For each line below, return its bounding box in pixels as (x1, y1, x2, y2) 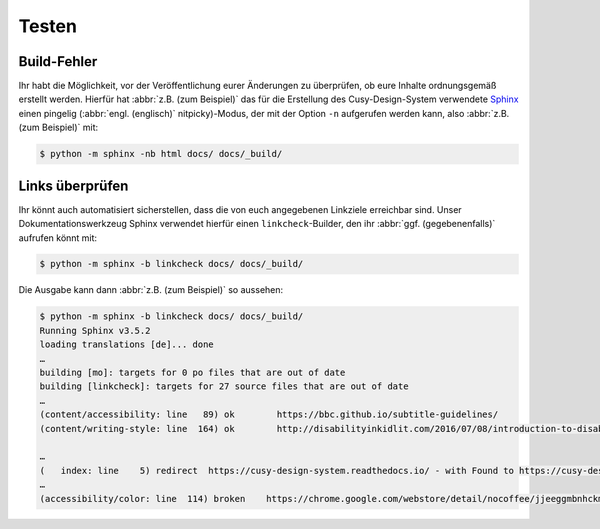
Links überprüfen (18, 177, 129, 194)
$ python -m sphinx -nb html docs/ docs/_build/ (39, 148, 283, 160)
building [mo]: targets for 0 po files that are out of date (39, 367, 346, 379)
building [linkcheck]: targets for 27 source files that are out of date (39, 381, 409, 392)
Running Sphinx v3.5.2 (39, 325, 151, 336)
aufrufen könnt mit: (18, 231, 98, 244)
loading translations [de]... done (39, 339, 214, 350)
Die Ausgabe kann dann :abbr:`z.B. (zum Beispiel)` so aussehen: (18, 284, 284, 296)
